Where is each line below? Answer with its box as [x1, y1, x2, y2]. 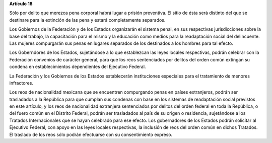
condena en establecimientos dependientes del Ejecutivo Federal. [9, 63, 146, 70]
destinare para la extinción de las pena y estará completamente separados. [9, 17, 166, 23]
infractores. [9, 80, 34, 86]
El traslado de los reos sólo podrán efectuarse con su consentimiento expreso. [9, 131, 173, 137]
